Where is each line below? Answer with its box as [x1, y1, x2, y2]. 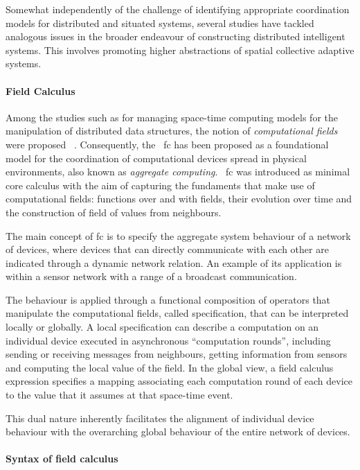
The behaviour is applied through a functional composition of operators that [6, 292, 331, 306]
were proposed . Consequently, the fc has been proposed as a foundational [6, 137, 329, 151]
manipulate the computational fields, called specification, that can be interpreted [6, 306, 349, 320]
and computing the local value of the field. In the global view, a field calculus [6, 360, 334, 374]
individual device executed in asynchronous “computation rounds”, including [6, 333, 331, 347]
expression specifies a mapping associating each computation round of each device [6, 374, 353, 388]
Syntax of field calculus [6, 451, 118, 466]
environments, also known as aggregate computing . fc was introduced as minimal [6, 164, 350, 179]
